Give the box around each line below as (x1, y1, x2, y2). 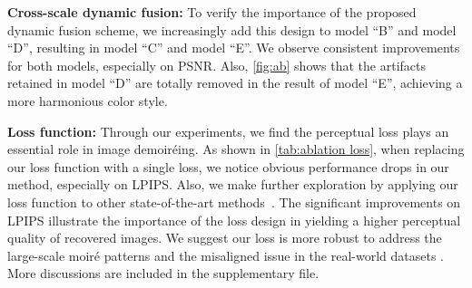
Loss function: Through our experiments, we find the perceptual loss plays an (7, 121, 449, 140)
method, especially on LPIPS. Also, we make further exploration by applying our (7, 175, 458, 194)
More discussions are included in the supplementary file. (7, 264, 320, 283)
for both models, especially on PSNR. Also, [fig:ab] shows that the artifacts (7, 55, 427, 74)
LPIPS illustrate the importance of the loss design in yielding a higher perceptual (7, 210, 461, 229)
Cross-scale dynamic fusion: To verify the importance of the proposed (7, 3, 417, 21)
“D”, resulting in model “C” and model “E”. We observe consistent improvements (7, 38, 460, 57)
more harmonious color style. (7, 91, 168, 110)
